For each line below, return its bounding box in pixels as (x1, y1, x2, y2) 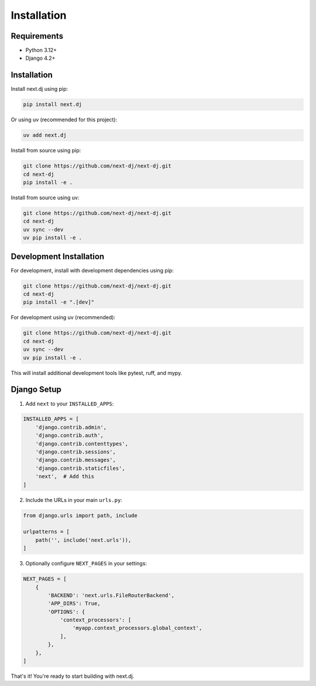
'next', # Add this (35, 473, 95, 480)
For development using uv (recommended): (11, 314, 116, 321)
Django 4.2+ (25, 54, 56, 62)
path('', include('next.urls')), (35, 537, 132, 543)
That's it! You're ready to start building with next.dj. (11, 673, 135, 680)
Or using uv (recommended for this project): (11, 116, 117, 123)
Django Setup (11, 384, 61, 395)
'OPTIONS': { (47, 608, 85, 615)
